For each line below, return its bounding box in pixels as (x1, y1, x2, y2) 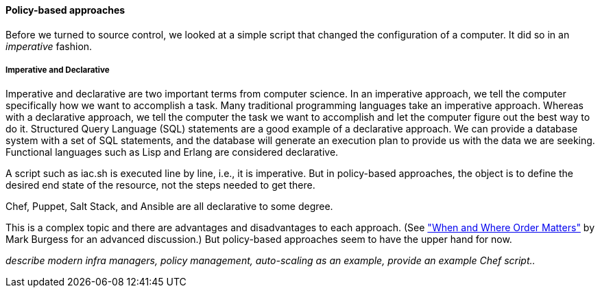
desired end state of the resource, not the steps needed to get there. (5, 179, 315, 191)
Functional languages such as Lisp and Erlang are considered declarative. (5, 146, 339, 159)
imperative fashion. (5, 40, 93, 52)
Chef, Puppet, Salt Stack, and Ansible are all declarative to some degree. (5, 200, 333, 213)
